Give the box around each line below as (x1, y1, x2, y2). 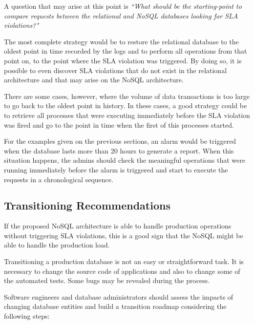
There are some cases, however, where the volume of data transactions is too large (4, 91, 250, 101)
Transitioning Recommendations (4, 198, 170, 213)
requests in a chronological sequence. (4, 174, 113, 184)
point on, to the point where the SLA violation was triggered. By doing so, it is (4, 55, 242, 65)
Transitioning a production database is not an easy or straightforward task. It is (4, 256, 244, 267)
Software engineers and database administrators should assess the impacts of (4, 291, 233, 302)
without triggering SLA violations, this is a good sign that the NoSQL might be (4, 230, 243, 240)
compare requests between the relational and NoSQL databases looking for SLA (4, 10, 238, 20)
